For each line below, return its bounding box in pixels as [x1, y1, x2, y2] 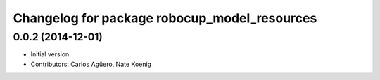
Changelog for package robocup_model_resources [13, 10, 317, 26]
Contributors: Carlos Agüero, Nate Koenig [30, 60, 151, 68]
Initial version [30, 50, 70, 58]
